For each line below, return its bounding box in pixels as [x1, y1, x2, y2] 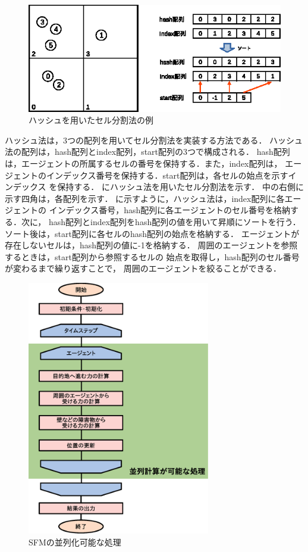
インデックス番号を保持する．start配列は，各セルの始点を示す [46, 169, 288, 181]
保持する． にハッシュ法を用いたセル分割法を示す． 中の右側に [57, 180, 304, 193]
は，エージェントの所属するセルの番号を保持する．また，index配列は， [5, 157, 282, 169]
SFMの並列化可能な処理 [29, 535, 121, 548]
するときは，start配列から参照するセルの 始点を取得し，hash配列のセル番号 [5, 250, 300, 263]
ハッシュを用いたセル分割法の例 [29, 114, 153, 126]
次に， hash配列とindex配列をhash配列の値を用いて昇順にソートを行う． [21, 215, 301, 227]
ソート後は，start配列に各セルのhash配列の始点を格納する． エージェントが [5, 227, 300, 239]
